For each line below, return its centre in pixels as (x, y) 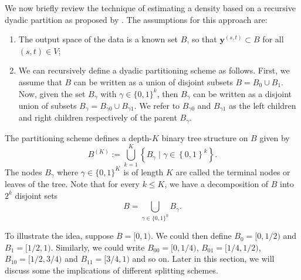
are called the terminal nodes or (233, 171)
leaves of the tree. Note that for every (72, 184)
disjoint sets (36, 195)
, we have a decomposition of (217, 184)
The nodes (23, 171)
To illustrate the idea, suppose (59, 236)
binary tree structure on (205, 137)
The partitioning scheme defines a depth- (79, 137)
